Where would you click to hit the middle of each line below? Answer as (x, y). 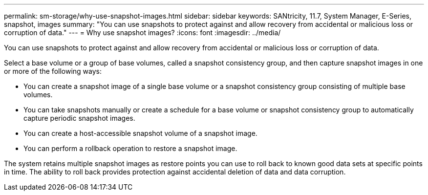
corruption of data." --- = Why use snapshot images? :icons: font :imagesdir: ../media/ (142, 32)
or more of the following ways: (53, 71)
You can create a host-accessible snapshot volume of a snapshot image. (140, 133)
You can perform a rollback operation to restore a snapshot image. (130, 148)
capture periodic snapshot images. (79, 118)
